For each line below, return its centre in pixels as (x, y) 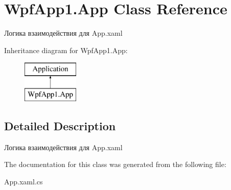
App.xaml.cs (24, 181)
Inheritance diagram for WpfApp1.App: (66, 50)
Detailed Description (60, 125)
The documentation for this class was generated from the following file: (115, 164)
